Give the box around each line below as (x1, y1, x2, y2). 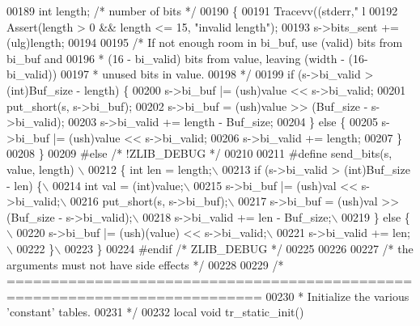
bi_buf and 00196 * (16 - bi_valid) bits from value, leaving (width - (6, 49, 345, 66)
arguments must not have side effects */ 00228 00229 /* (6, 256, 284, 273)
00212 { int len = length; (87, 160, 212, 177)
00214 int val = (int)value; (52, 176, 184, 193)
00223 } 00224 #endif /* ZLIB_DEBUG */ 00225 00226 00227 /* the (64, 239, 414, 256)
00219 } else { (342, 208, 410, 225)
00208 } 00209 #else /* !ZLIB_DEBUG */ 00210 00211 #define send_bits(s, (6, 145, 392, 162)
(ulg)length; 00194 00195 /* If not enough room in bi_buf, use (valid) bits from (6, 34, 403, 51)
